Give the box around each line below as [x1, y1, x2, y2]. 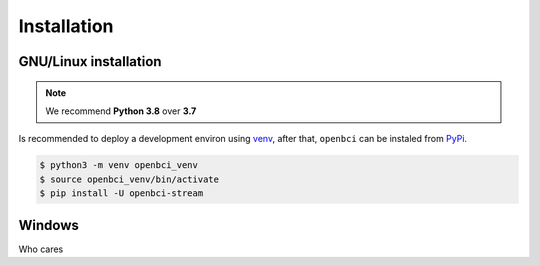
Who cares [18, 243, 64, 255]
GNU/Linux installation [18, 53, 162, 70]
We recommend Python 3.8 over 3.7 [45, 105, 197, 117]
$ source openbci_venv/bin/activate [39, 173, 220, 185]
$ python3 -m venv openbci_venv [39, 160, 199, 171]
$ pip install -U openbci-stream [39, 188, 204, 199]
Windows [18, 216, 79, 234]
